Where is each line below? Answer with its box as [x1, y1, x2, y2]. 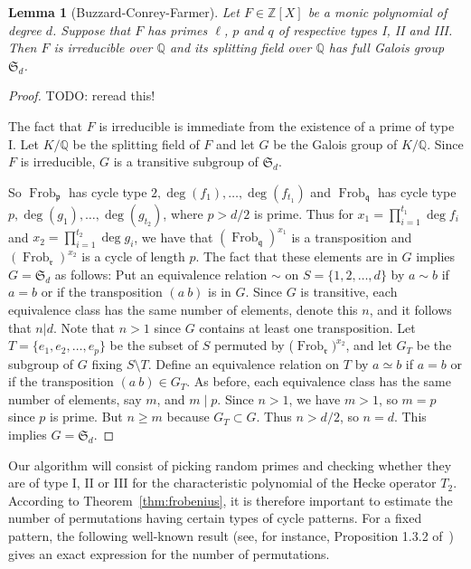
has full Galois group [328, 38, 445, 57]
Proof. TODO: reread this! [8, 86, 155, 105]
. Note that [52, 318, 115, 337]
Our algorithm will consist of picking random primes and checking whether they [8, 455, 452, 474]
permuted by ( [213, 336, 294, 355]
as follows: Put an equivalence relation [54, 264, 268, 283]
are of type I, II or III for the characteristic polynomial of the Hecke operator [8, 473, 437, 492]
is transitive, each [300, 282, 398, 301]
